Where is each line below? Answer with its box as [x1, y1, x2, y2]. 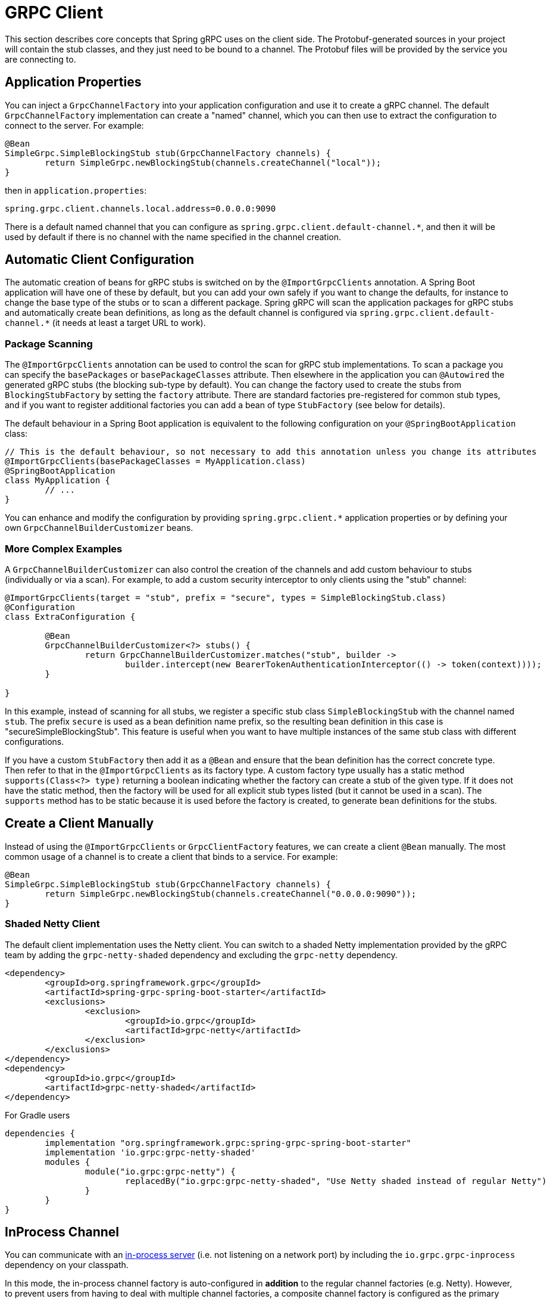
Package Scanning [5, 337, 93, 350]
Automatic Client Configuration [5, 252, 195, 268]
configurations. [5, 736, 64, 747]
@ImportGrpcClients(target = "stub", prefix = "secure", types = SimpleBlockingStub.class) [5, 592, 446, 602]
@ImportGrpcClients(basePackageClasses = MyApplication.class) [5, 456, 306, 467]
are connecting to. [5, 54, 76, 64]
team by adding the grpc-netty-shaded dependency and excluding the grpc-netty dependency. [5, 949, 398, 960]
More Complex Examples [5, 542, 123, 555]
